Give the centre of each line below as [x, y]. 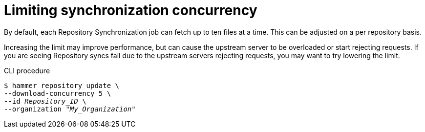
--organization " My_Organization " [70, 109]
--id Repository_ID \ [45, 101]
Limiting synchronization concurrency [131, 10]
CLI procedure [27, 70]
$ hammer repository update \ [62, 85]
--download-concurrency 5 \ [58, 93]
